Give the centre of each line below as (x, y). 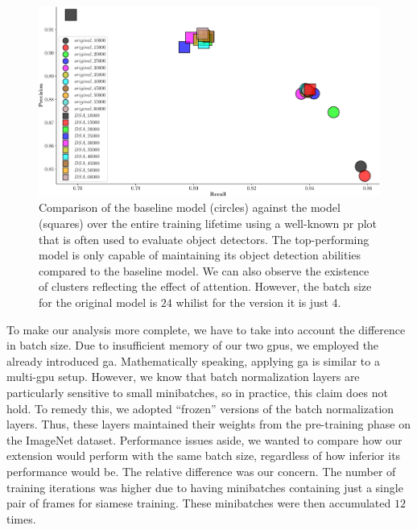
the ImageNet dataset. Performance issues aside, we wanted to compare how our (204, 439)
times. (21, 518)
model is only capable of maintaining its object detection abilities (200, 255)
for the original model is (98, 302)
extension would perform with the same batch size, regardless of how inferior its (204, 455)
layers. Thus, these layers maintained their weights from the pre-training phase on (208, 424)
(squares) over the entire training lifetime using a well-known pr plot (208, 224)
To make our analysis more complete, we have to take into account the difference (206, 329)
